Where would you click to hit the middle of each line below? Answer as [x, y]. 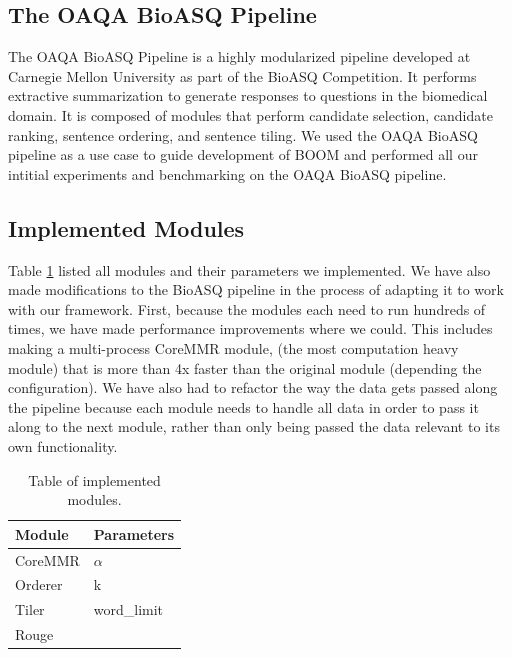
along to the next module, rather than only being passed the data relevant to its [254, 426]
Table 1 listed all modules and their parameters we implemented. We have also [249, 269]
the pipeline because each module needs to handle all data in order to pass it [243, 406]
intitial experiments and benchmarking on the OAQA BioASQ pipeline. [227, 173]
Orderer [39, 584]
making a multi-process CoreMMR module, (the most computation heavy [233, 347]
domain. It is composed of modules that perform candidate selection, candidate [250, 114]
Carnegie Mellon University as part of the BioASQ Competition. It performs [242, 75]
